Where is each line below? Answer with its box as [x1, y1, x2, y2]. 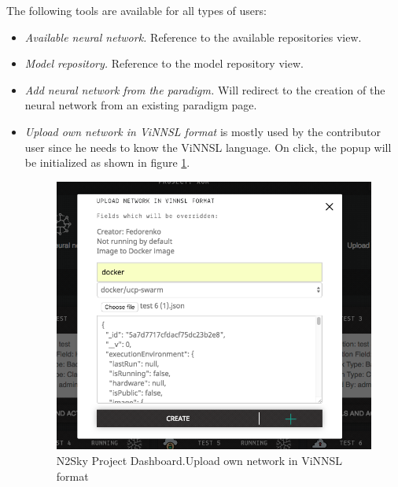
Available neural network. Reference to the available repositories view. [24, 28, 362, 45]
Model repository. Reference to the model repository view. [24, 55, 304, 72]
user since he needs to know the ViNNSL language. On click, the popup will [24, 138, 392, 155]
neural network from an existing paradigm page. [24, 97, 257, 113]
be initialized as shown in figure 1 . [24, 154, 190, 171]
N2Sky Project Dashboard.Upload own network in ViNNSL [56, 452, 343, 469]
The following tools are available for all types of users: [6, 2, 267, 18]
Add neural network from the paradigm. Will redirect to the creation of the [24, 81, 385, 98]
